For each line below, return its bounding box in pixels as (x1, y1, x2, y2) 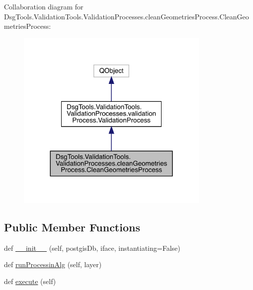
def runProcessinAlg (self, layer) (4, 259, 102, 270)
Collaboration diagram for (4, 1, 84, 11)
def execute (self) (4, 276, 56, 286)
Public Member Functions (4, 219, 140, 234)
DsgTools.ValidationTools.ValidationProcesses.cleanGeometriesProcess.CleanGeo (4, 11, 249, 21)
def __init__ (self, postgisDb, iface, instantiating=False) (4, 242, 180, 253)
